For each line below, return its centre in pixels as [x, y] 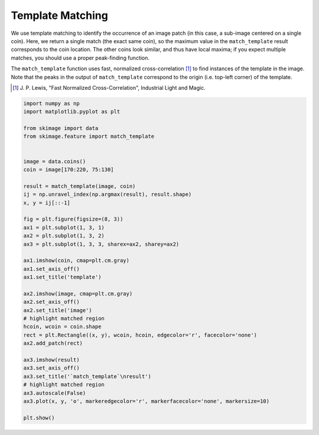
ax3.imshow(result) [51, 360]
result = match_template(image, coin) [79, 186]
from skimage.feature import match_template [89, 137]
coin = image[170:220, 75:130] [69, 169]
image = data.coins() [55, 161]
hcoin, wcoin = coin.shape [62, 327]
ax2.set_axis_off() [51, 302]
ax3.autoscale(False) [55, 393]
